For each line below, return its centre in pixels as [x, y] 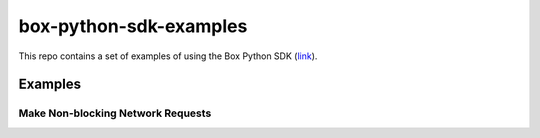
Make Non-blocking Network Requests [115, 113]
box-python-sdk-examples [133, 26]
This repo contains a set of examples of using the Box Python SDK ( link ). [168, 56]
